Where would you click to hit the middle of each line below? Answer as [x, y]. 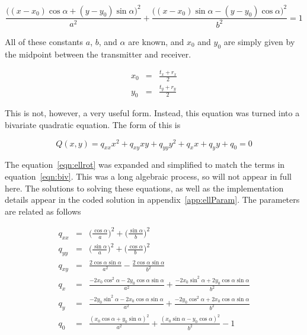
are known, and [156, 41]
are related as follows [43, 211]
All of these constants [44, 41]
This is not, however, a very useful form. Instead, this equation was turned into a [152, 113]
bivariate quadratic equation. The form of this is [93, 124]
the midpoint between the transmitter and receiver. [98, 54]
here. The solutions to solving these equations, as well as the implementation [144, 188]
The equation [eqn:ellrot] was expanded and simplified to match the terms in [145, 165]
